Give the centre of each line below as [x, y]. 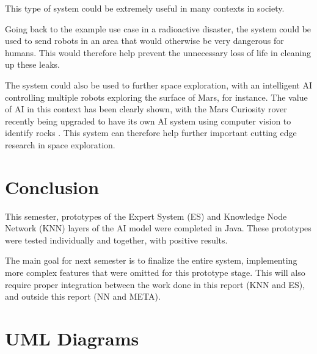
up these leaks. [32, 64]
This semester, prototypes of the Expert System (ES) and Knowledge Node [146, 216]
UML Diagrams [72, 338]
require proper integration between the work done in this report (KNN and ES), [155, 284]
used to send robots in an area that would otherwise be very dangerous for [144, 41]
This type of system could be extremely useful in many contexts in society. [145, 8]
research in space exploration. [60, 144]
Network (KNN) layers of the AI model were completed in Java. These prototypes [158, 228]
